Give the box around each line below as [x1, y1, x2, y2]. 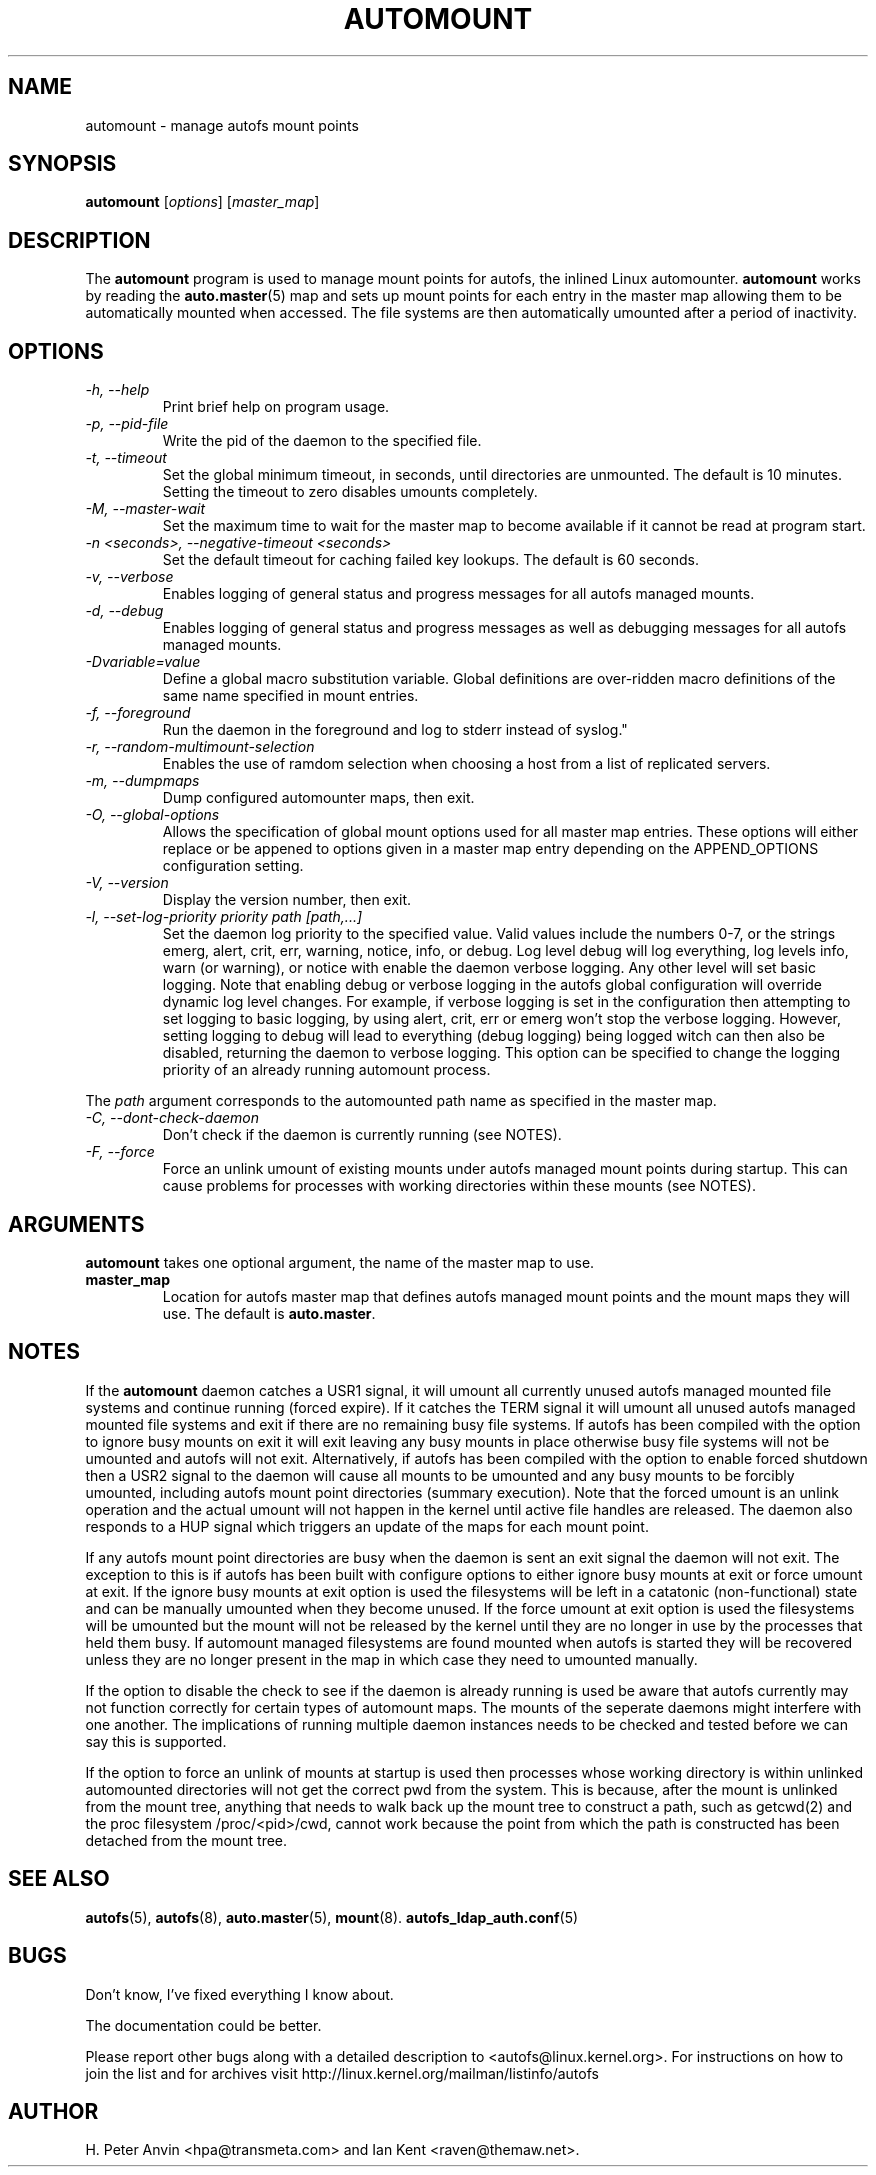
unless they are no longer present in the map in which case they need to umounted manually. [85, 1650, 698, 1668]
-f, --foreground [85, 704, 191, 722]
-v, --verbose [85, 568, 174, 586]
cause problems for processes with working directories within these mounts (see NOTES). [162, 1177, 756, 1195]
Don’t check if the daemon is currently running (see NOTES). [162, 1126, 562, 1144]
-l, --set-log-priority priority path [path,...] [85, 908, 363, 926]
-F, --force [85, 1143, 155, 1161]
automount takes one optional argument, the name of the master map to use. [85, 1253, 595, 1271]
